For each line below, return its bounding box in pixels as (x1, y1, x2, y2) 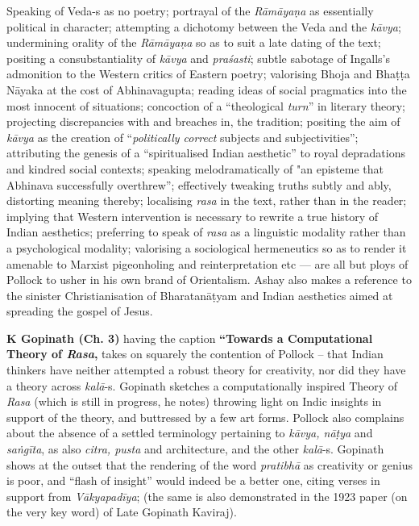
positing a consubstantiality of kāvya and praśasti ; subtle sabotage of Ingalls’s (6, 49, 390, 66)
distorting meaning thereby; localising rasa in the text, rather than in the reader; (6, 192, 407, 209)
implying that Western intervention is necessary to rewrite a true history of (6, 207, 379, 224)
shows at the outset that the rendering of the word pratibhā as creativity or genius (6, 456, 413, 473)
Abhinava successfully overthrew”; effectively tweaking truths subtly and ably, (6, 176, 392, 193)
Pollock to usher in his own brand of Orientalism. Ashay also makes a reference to (6, 271, 412, 288)
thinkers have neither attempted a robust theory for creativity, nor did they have (6, 361, 406, 378)
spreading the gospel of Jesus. (6, 303, 153, 319)
